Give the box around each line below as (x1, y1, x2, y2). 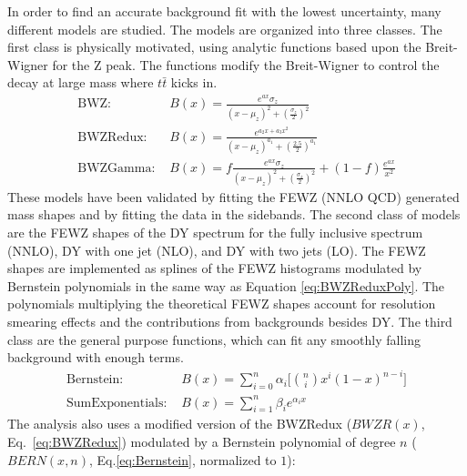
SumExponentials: (66, 396, 168, 410)
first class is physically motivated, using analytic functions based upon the (7, 37, 421, 56)
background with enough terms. (7, 348, 184, 367)
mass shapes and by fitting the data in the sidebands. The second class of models (7, 205, 461, 224)
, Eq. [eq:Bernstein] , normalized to (89, 450, 277, 469)
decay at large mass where (7, 73, 154, 92)
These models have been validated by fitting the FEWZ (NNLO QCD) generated (7, 187, 460, 206)
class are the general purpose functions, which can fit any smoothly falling (7, 329, 421, 349)
